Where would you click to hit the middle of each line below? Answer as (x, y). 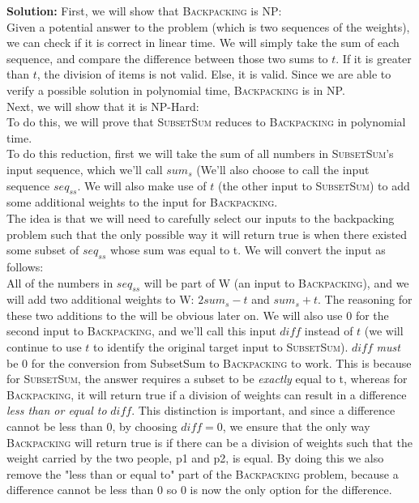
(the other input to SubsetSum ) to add (314, 185)
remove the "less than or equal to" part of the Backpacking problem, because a (203, 473)
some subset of (43, 250)
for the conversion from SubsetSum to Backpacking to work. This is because (221, 362)
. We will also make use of (142, 185)
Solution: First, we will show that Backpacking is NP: (144, 11)
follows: (25, 266)
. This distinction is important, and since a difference (263, 410)
